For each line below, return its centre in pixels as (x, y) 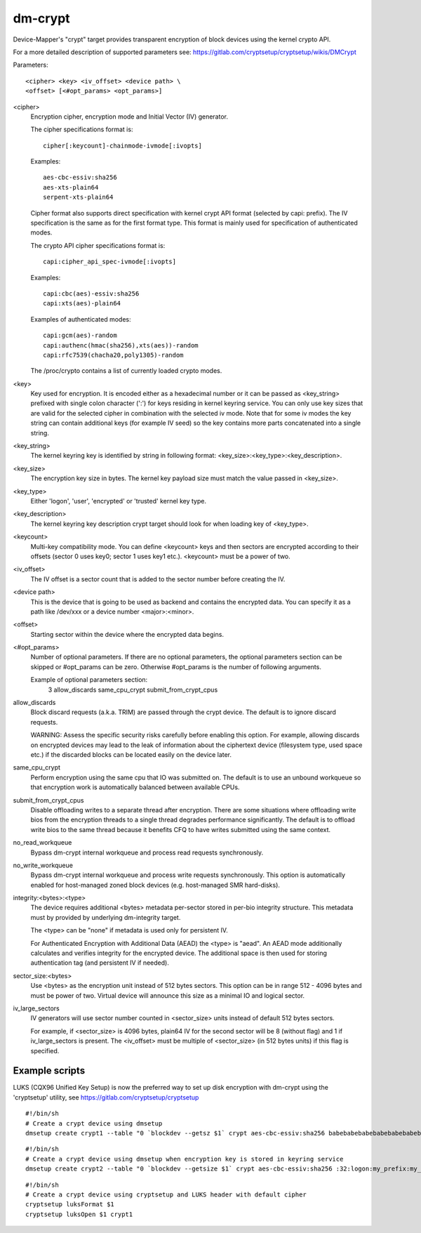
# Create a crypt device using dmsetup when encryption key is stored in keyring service (185, 1159)
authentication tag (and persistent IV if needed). (100, 963)
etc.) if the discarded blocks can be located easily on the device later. (131, 754)
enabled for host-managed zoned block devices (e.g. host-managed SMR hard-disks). (155, 885)
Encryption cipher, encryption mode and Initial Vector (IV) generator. (129, 117)
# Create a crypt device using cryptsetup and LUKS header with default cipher (166, 1194)
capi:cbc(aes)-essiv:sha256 (91, 294)
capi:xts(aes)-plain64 (82, 303)
